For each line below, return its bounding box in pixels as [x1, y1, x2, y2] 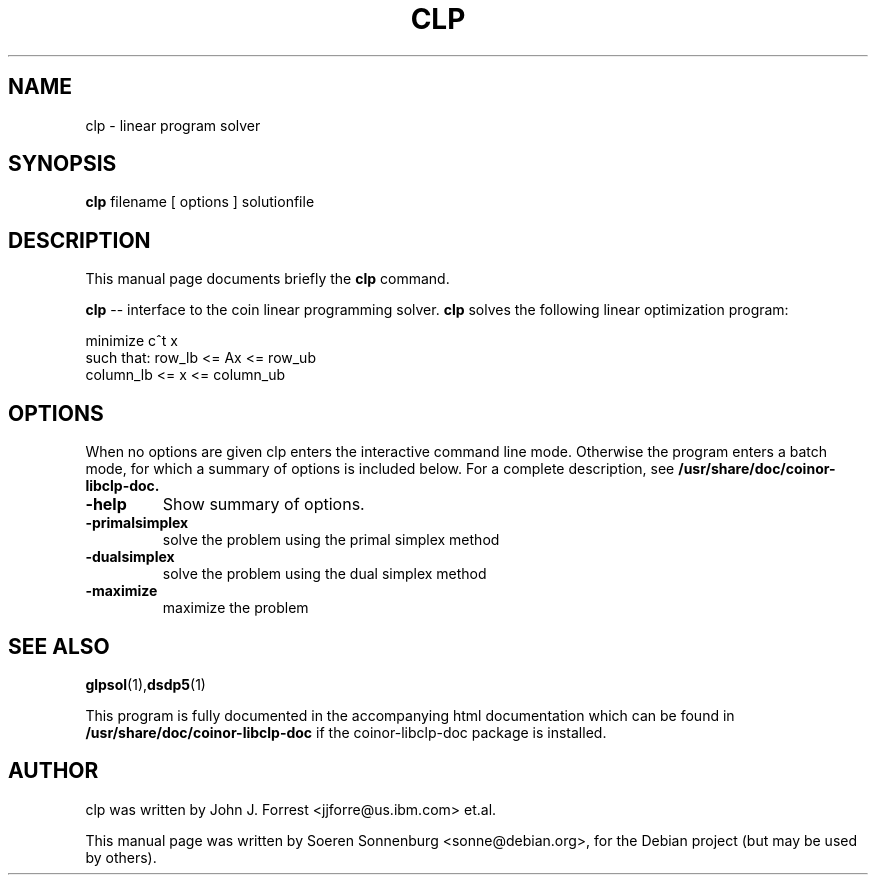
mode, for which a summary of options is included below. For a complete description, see [85, 460, 675, 478]
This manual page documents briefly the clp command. [85, 270, 450, 288]
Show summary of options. [162, 494, 365, 515]
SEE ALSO [8, 633, 110, 659]
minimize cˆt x [85, 332, 178, 350]
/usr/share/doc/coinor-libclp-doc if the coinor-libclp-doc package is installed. [85, 723, 607, 741]
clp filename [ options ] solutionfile [85, 193, 315, 211]
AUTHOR [8, 758, 99, 784]
